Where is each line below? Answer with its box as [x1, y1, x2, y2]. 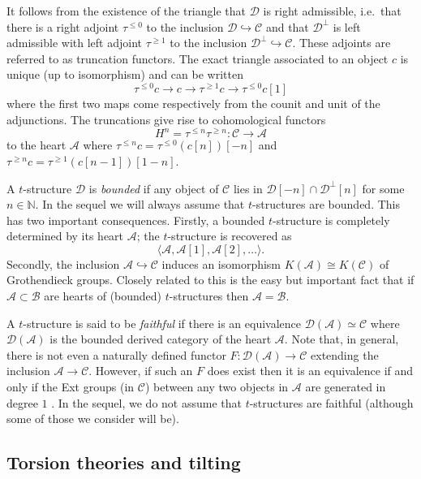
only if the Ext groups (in [6, 378, 135, 395]
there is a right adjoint [6, 18, 119, 35]
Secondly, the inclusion [6, 255, 120, 272]
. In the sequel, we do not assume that [51, 394, 242, 411]
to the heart [6, 136, 67, 153]
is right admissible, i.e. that [263, 2, 402, 19]
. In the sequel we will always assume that [35, 196, 245, 213]
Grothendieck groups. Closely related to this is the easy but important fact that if [6, 271, 415, 288]
